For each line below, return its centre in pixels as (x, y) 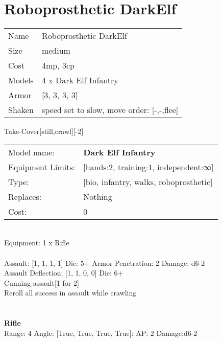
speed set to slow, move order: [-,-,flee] (110, 110)
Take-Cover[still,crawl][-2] (44, 131)
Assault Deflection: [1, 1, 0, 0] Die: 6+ (64, 273)
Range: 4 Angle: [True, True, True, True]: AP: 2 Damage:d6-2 (101, 333)
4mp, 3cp (58, 65)
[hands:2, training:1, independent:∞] (149, 167)
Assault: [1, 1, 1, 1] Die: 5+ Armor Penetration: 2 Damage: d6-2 (105, 263)
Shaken (21, 110)
